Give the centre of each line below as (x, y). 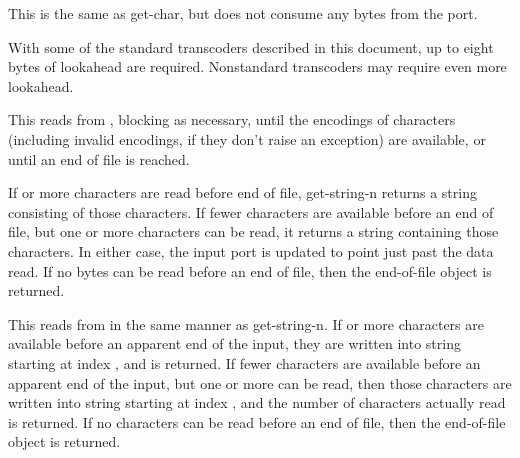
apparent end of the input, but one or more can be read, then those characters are (260, 382)
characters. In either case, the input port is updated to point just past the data (251, 250)
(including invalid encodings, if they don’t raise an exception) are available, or (247, 138)
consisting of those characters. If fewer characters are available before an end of (251, 211)
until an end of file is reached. (99, 158)
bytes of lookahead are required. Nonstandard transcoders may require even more (257, 66)
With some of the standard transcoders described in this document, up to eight (251, 46)
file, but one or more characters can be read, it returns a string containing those (253, 231)
